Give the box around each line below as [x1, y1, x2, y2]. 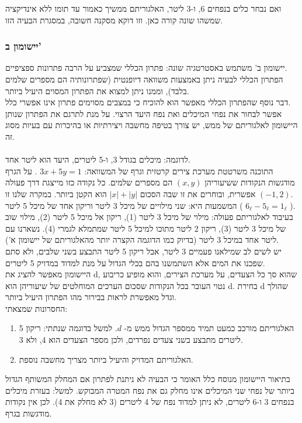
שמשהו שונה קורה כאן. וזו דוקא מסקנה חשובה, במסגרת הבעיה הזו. [5, 13, 223, 26]
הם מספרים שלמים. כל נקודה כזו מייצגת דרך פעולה [5, 176, 173, 188]
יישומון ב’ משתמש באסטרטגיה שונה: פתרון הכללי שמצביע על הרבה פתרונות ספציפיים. [5, 61, 287, 74]
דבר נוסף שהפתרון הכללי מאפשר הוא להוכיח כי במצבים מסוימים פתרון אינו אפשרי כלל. [5, 96, 291, 108]
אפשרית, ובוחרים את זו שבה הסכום [140, 187, 256, 200]
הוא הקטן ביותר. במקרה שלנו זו [5, 187, 107, 200]
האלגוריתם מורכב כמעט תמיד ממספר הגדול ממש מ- [124, 322, 294, 334]
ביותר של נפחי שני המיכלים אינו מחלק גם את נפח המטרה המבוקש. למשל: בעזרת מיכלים [5, 384, 294, 396]
